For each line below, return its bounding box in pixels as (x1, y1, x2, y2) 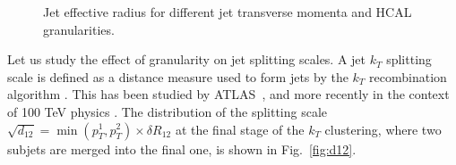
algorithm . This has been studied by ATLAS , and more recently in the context (7, 85, 450, 103)
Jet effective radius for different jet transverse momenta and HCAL (43, 3, 412, 21)
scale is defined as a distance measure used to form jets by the (7, 67, 348, 86)
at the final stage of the (175, 120, 305, 138)
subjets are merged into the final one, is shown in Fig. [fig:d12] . (7, 139, 357, 158)
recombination (369, 67, 447, 86)
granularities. (43, 20, 115, 38)
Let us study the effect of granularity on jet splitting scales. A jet (7, 50, 366, 69)
